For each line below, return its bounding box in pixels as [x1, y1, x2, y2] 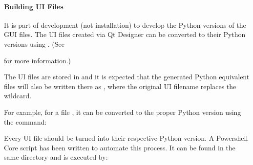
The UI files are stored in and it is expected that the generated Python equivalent [4, 72, 250, 82]
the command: [4, 116, 47, 127]
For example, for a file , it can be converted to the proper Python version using [4, 107, 241, 117]
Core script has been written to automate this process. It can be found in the [4, 142, 235, 152]
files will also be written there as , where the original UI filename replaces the [4, 81, 236, 91]
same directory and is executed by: [4, 152, 108, 162]
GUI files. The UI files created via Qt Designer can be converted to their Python [4, 29, 246, 39]
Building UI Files [4, 1, 63, 11]
